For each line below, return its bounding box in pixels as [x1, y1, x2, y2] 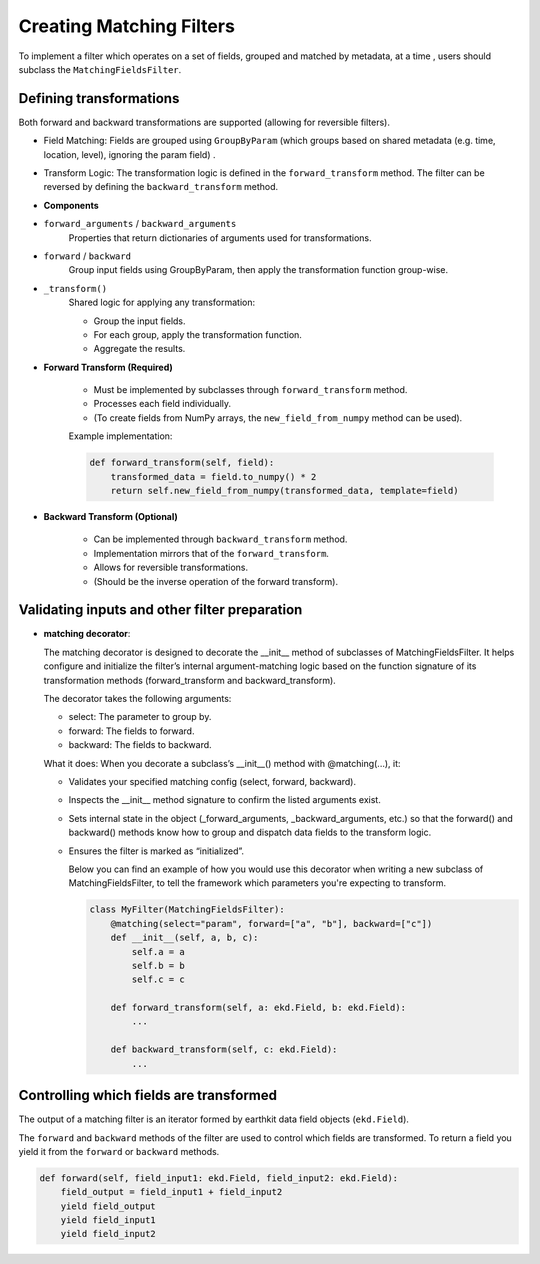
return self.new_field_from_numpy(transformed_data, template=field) [110, 485, 459, 497]
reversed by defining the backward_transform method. [43, 181, 279, 193]
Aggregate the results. [93, 343, 186, 355]
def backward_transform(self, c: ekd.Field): [110, 1044, 338, 1055]
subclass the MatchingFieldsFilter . [18, 63, 182, 75]
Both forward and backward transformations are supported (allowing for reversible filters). [18, 116, 390, 128]
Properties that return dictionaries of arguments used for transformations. [68, 231, 372, 244]
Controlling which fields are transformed [18, 1087, 277, 1104]
